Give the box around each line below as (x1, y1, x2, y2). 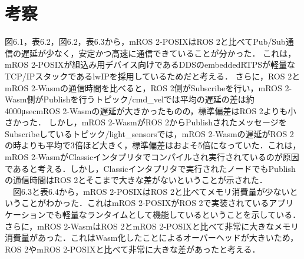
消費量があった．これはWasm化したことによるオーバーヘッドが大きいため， (5, 231, 299, 244)
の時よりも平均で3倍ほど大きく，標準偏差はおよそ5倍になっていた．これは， (5, 139, 301, 151)
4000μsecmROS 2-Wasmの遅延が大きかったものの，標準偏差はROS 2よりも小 (5, 104, 296, 117)
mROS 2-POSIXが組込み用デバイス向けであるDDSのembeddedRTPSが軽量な (5, 58, 295, 71)
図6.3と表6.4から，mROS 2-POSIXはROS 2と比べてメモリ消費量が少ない (12, 185, 290, 197)
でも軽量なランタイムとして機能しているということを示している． (45, 208, 301, 221)
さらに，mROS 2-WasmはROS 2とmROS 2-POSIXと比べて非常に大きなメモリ (5, 220, 299, 232)
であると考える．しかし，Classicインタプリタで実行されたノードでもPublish (5, 162, 296, 174)
